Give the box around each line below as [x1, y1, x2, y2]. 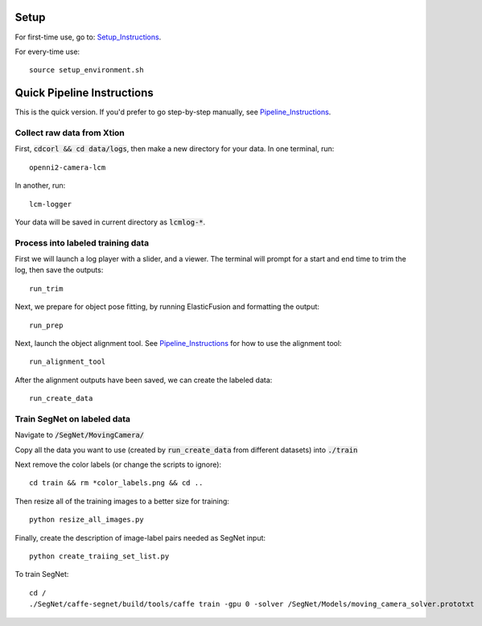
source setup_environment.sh [29, 65, 144, 75]
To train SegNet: [14, 570, 69, 579]
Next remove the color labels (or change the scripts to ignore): [14, 459, 221, 470]
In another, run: [14, 181, 66, 191]
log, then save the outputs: [14, 266, 104, 275]
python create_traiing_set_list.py [29, 552, 170, 561]
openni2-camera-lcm [29, 163, 106, 172]
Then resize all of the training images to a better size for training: [14, 496, 229, 506]
